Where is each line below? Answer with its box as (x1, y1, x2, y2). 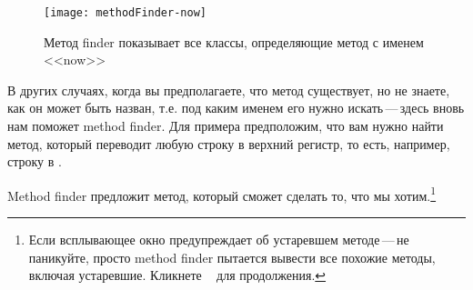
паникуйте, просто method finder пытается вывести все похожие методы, (28, 247, 436, 266)
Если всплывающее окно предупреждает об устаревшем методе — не (28, 230, 409, 249)
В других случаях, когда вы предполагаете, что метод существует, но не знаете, (7, 80, 450, 99)
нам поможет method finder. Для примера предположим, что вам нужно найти (7, 116, 444, 135)
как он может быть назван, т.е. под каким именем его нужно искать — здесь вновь (7, 98, 465, 117)
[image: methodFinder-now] (44, 6, 206, 19)
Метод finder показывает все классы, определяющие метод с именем (44, 32, 424, 51)
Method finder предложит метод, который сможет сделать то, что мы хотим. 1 (7, 183, 437, 205)
